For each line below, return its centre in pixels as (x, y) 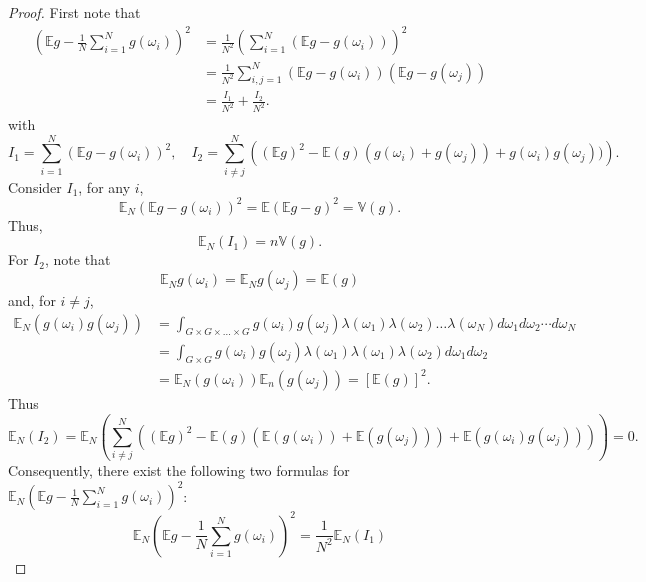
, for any (104, 186)
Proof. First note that (74, 12)
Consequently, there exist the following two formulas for (179, 470)
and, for (32, 300)
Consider (35, 186)
